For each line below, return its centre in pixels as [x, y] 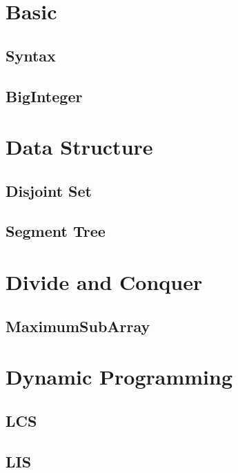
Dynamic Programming [119, 377]
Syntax [31, 55]
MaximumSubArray [78, 326]
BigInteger [44, 96]
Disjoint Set [49, 190]
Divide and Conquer [104, 282]
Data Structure [79, 147]
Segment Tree [56, 231]
